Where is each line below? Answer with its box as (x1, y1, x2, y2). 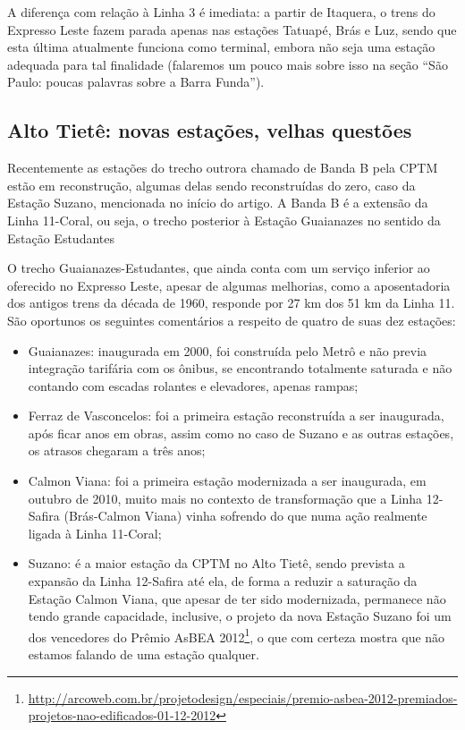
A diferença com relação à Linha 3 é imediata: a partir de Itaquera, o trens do (7, 3, 435, 21)
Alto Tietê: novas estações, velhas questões (7, 116, 412, 144)
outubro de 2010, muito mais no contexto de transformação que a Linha (28, 488, 423, 507)
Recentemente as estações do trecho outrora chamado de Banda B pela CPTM (7, 158, 438, 177)
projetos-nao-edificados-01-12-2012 (28, 706, 216, 725)
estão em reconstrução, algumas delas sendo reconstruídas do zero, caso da (7, 175, 416, 194)
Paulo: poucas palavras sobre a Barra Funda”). (7, 72, 265, 91)
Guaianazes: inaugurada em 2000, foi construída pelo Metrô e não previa (28, 341, 427, 360)
